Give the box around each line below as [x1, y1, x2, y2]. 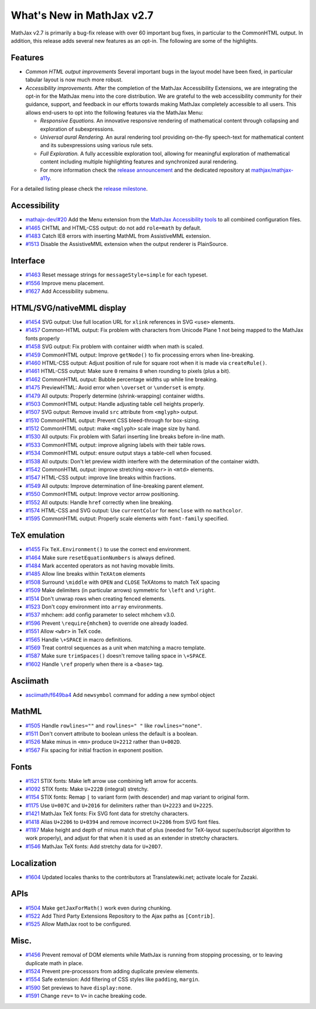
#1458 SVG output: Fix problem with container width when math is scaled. [25, 343, 204, 350]
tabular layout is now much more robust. [25, 76, 123, 83]
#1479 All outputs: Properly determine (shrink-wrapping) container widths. [25, 392, 205, 399]
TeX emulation [11, 531, 65, 541]
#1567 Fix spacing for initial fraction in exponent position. [25, 747, 163, 754]
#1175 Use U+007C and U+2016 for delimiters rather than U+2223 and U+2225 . [25, 802, 214, 809]
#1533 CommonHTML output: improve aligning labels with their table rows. [25, 441, 206, 448]
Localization [11, 858, 57, 868]
